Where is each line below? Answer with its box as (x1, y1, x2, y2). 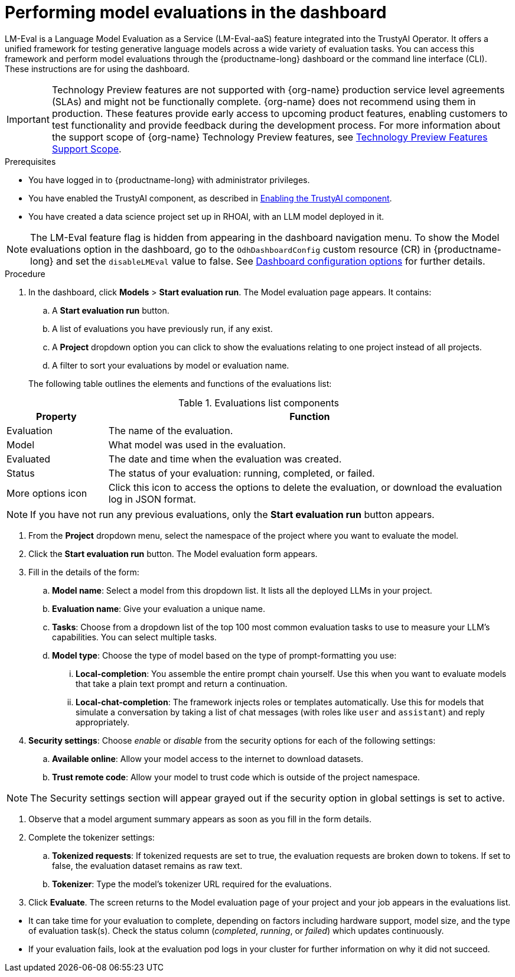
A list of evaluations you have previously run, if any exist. (52, 323, 273, 334)
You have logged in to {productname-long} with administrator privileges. (28, 174, 310, 185)
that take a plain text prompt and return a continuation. (76, 678, 288, 689)
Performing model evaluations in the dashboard (5, 2, 387, 22)
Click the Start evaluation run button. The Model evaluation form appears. (28, 548, 318, 559)
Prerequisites (5, 156, 56, 167)
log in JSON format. (108, 493, 196, 505)
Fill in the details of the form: (28, 566, 139, 577)
